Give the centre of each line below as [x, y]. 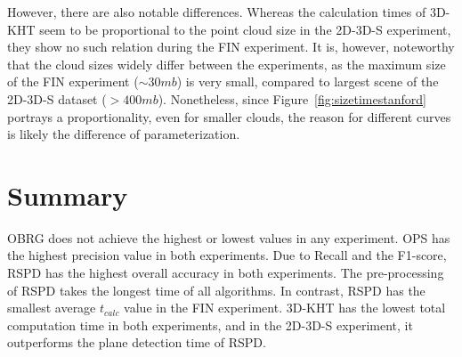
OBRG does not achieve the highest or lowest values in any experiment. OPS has [229, 237]
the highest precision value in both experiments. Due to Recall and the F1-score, [227, 255]
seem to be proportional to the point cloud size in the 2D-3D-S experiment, [245, 29]
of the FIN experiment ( [73, 81]
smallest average [52, 308]
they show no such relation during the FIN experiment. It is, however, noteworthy [231, 47]
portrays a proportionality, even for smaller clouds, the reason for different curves [229, 116]
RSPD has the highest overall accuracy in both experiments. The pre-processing [226, 273]
